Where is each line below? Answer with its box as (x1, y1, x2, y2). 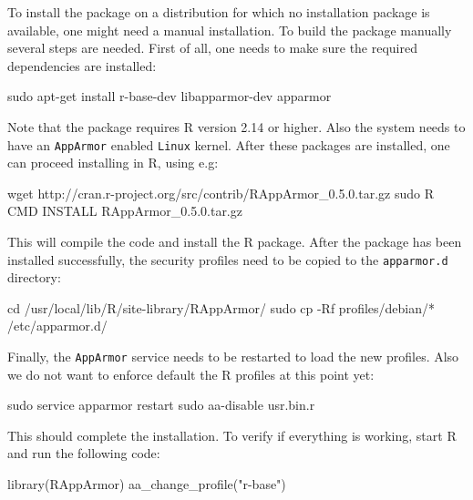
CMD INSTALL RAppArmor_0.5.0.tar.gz (7, 201, 242, 220)
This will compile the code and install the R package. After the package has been (7, 232, 462, 250)
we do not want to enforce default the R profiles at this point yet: (7, 364, 375, 383)
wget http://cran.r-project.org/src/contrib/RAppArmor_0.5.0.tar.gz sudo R (7, 183, 435, 202)
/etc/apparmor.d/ (7, 316, 108, 335)
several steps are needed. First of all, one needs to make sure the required (7, 38, 418, 57)
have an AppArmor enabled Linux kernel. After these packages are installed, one (7, 135, 450, 154)
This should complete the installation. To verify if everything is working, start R (7, 425, 457, 444)
